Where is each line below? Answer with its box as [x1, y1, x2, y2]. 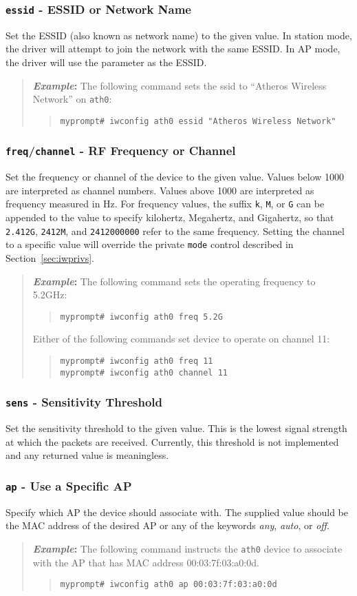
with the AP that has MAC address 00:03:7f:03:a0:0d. [32, 555, 259, 569]
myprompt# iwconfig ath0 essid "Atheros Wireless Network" [60, 116, 336, 126]
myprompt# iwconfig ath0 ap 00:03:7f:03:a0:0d [60, 579, 277, 590]
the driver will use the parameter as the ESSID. [6, 54, 207, 69]
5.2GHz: [32, 287, 67, 302]
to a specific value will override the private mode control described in [6, 237, 294, 251]
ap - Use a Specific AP [6, 477, 132, 494]
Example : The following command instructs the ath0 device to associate [32, 541, 343, 555]
